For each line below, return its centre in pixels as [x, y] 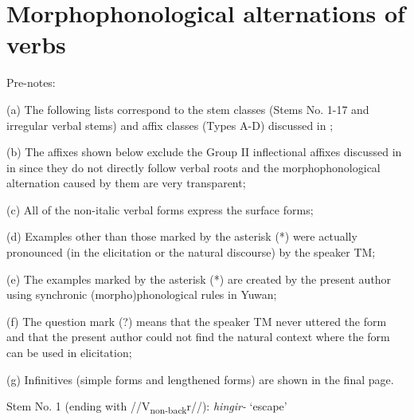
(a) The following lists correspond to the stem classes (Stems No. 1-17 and [188, 109]
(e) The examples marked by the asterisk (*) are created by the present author [199, 279]
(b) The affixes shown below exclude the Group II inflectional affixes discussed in [204, 152]
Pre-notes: [31, 82]
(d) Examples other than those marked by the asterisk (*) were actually [182, 236]
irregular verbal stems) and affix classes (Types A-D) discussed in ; [170, 125]
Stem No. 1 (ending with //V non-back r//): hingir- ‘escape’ [147, 407]
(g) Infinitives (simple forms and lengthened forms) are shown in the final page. [200, 379]
